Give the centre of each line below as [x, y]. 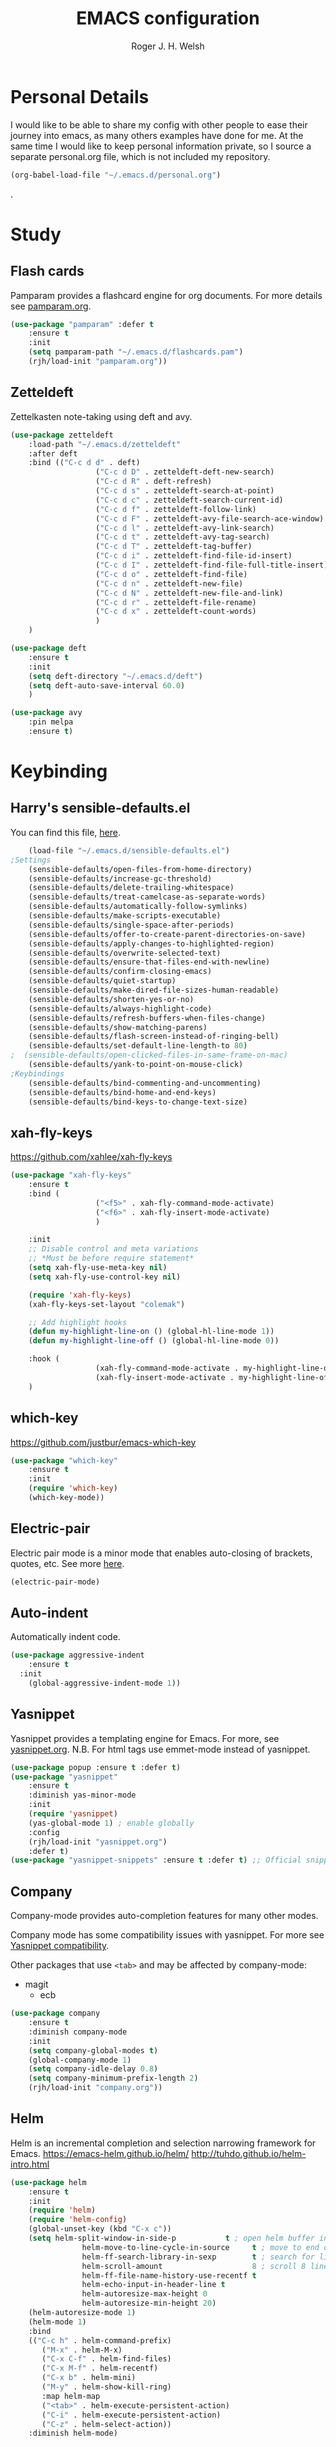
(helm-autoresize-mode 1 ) [82, 2313]
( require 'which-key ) [73, 1488]
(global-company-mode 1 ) [80, 2060]
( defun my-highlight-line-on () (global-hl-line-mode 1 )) [151, 1332]
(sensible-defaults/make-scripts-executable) [125, 916]
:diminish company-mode [78, 2032]
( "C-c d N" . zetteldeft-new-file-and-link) [189, 593]
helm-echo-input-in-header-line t [153, 2285]
